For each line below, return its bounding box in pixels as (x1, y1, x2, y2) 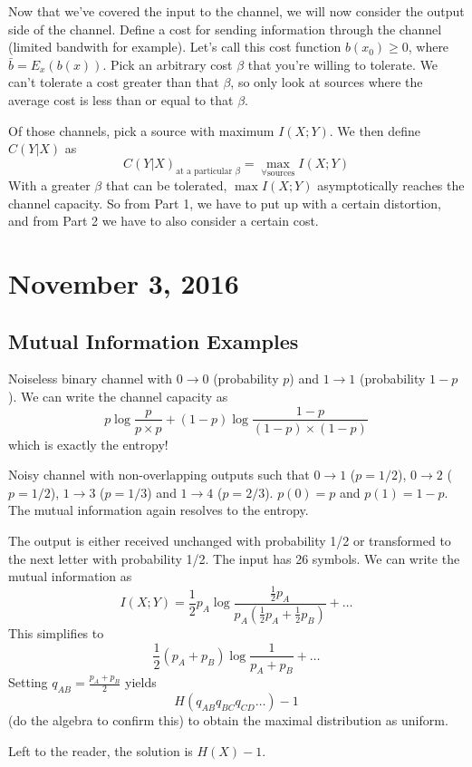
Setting (8, 673, 48, 692)
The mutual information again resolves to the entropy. (8, 500, 309, 519)
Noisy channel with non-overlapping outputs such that (8, 465, 310, 484)
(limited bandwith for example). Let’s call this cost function (8, 37, 342, 56)
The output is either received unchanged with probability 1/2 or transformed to (8, 530, 451, 549)
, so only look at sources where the (230, 73, 423, 92)
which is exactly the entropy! (8, 434, 169, 453)
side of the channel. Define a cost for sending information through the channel (8, 19, 442, 38)
